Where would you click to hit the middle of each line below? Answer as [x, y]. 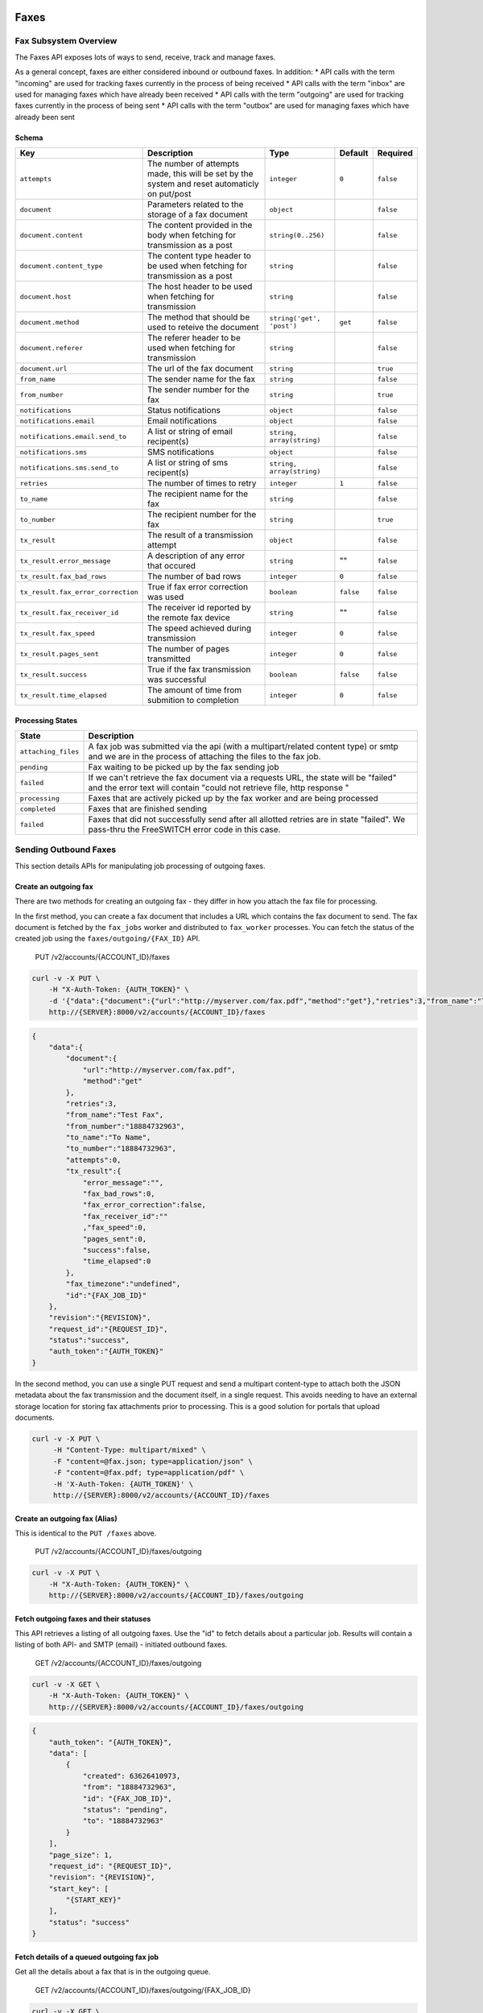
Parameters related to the [196, 205]
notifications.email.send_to [73, 436]
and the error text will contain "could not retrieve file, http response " [219, 787]
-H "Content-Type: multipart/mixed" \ [130, 1450]
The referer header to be [194, 338]
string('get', [295, 318]
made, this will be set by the [200, 174]
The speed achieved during [200, 628]
